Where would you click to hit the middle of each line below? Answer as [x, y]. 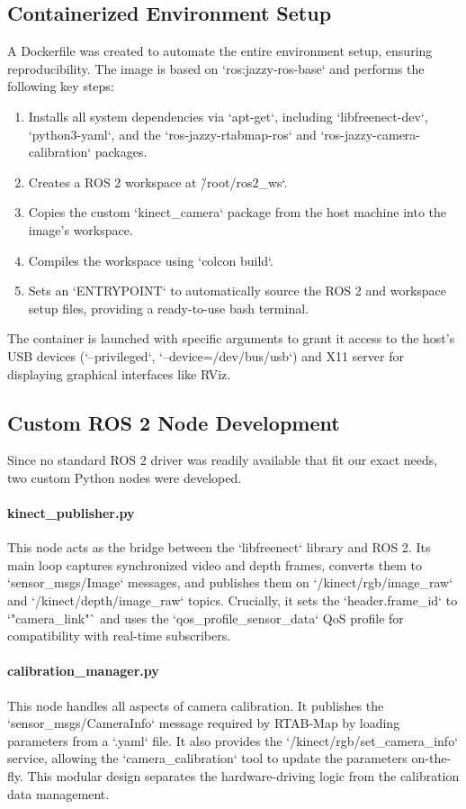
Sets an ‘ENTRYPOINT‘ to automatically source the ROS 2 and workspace [237, 291]
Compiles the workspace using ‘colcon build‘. [151, 260]
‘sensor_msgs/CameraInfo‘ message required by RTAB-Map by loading [204, 723]
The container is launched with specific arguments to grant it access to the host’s [231, 338]
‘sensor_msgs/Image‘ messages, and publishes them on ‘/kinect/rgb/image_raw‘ [230, 582]
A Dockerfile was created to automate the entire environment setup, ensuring [220, 51]
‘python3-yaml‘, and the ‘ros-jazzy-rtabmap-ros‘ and [172, 134]
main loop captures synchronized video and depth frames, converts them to [215, 564]
